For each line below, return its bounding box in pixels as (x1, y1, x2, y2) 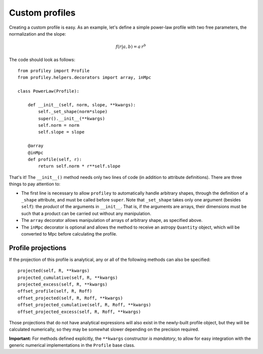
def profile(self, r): (27, 157, 82, 162)
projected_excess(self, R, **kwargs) (18, 281, 108, 287)
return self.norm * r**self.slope (38, 163, 121, 169)
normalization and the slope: (9, 31, 66, 37)
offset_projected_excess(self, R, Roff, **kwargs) (18, 309, 141, 315)
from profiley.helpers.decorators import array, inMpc (18, 75, 151, 80)
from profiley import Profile (18, 68, 90, 73)
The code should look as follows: (9, 57, 75, 62)
